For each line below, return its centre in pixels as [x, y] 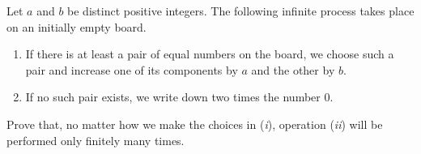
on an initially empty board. [77, 26]
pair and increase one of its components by [132, 69]
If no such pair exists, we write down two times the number [173, 97]
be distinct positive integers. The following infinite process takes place [241, 11]
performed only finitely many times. [96, 140]
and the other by [293, 69]
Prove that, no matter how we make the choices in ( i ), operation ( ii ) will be [195, 124]
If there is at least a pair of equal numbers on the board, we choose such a [210, 54]
